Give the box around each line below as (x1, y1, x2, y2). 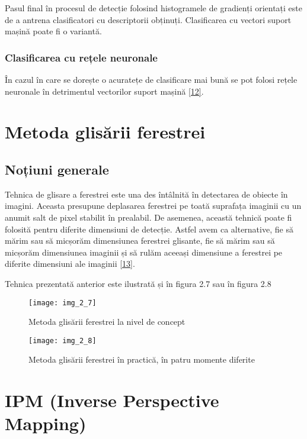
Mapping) (5, 411, 87, 435)
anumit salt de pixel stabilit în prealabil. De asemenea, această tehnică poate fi (5, 211, 292, 223)
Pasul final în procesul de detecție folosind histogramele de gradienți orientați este (5, 2, 303, 14)
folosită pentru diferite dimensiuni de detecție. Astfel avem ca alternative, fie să (5, 222, 293, 235)
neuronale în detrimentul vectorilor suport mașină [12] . (5, 85, 204, 97)
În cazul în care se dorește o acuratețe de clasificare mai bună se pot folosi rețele (5, 73, 298, 85)
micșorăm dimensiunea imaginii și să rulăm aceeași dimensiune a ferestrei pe (5, 246, 283, 258)
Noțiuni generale (5, 160, 109, 178)
